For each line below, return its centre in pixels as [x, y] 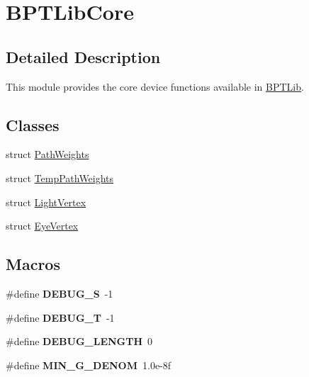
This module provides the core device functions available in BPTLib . [155, 86]
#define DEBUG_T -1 [60, 317]
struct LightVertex [46, 202]
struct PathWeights [47, 154]
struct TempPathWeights [60, 178]
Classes [33, 124]
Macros [33, 264]
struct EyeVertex [42, 226]
